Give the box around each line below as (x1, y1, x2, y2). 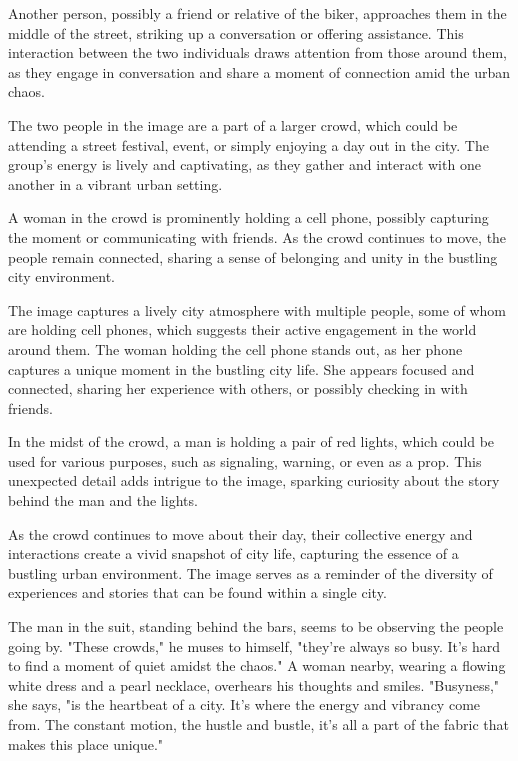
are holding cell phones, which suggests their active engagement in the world (8, 319, 477, 340)
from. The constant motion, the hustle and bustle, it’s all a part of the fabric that (8, 714, 509, 734)
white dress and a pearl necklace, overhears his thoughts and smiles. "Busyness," (8, 674, 500, 695)
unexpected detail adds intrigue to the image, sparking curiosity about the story (8, 470, 500, 491)
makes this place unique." (8, 733, 164, 754)
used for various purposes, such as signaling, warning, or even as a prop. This (8, 450, 482, 471)
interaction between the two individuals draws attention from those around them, (8, 42, 507, 63)
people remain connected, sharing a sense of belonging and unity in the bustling (8, 246, 498, 267)
